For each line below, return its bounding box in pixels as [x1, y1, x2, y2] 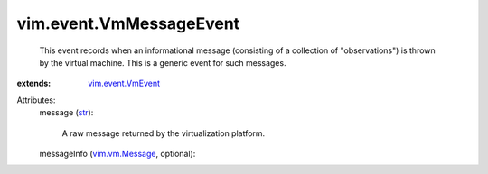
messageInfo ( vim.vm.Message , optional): [39, 148, 196, 159]
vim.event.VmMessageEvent [16, 14, 240, 33]
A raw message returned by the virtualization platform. [61, 127, 266, 139]
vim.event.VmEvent [88, 78, 161, 89]
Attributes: [16, 95, 56, 105]
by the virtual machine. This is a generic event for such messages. [39, 57, 286, 68]
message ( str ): [39, 107, 94, 118]
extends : [16, 78, 52, 89]
